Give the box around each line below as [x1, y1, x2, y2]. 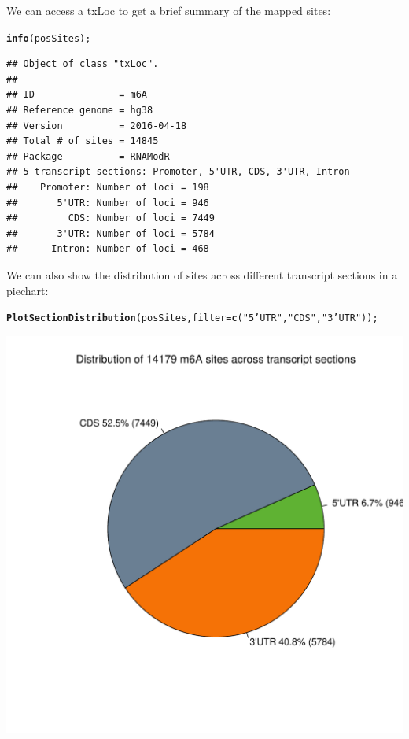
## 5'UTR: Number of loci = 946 [6, 197, 209, 209]
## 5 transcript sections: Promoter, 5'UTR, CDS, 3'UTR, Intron [6, 166, 350, 178]
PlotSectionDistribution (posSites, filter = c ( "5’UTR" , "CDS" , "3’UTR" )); [6, 312, 378, 324]
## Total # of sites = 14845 [6, 135, 159, 147]
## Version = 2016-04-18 [6, 120, 187, 131]
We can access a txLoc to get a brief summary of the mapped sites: [6, 2, 331, 18]
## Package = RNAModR [6, 150, 170, 162]
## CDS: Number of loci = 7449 [6, 212, 215, 224]
